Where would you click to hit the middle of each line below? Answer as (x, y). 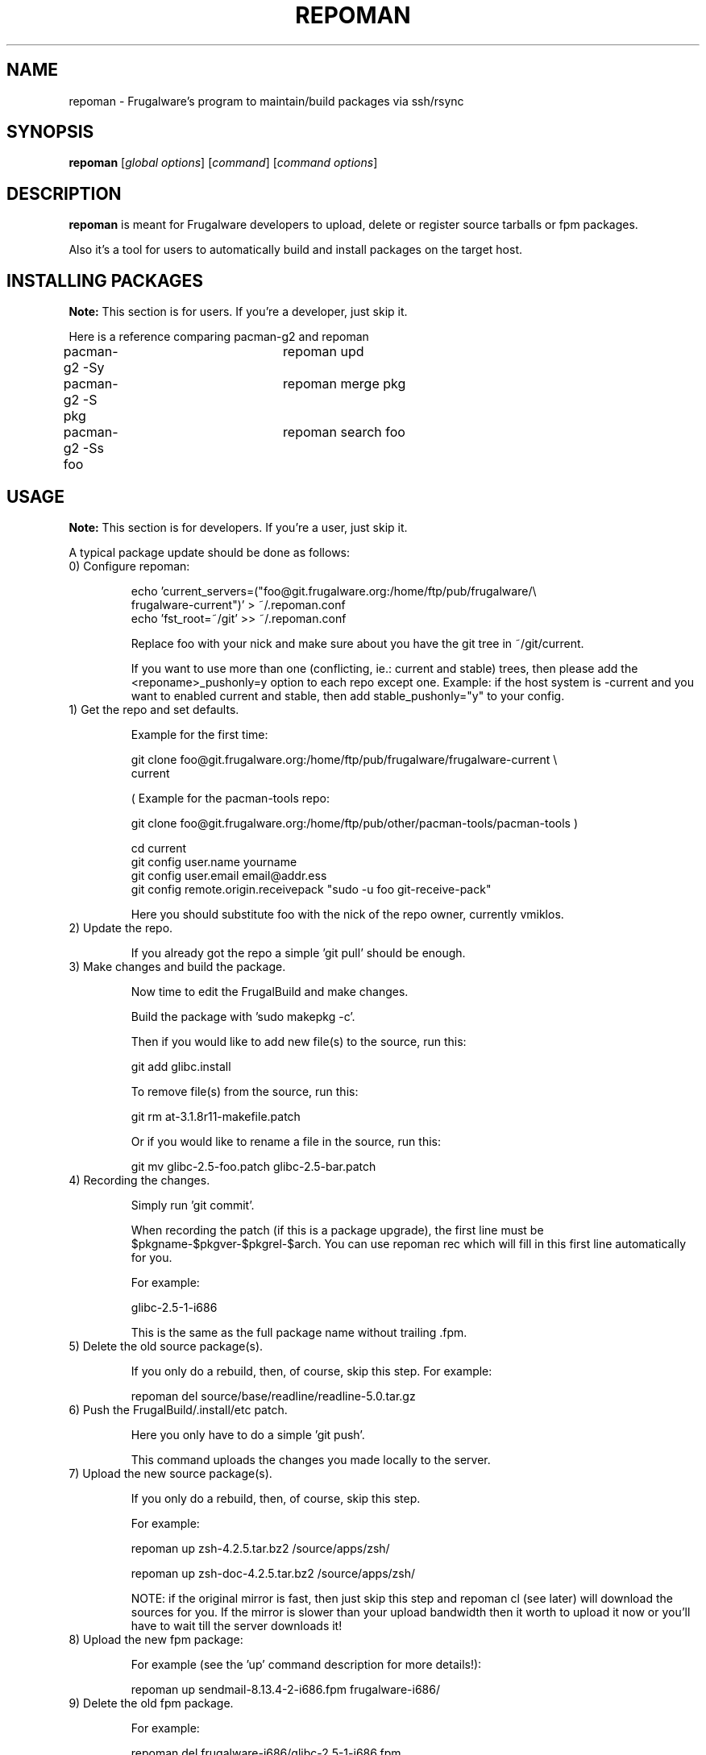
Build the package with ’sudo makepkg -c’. (243, 1016)
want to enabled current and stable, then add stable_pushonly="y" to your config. (348, 695)
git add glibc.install (181, 1066)
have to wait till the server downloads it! (237, 1625)
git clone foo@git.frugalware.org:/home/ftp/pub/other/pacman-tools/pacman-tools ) (355, 823)
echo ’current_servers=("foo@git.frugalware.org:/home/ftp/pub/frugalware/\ (334, 591)
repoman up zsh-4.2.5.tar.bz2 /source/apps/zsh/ (260, 1548)
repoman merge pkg (345, 384)
